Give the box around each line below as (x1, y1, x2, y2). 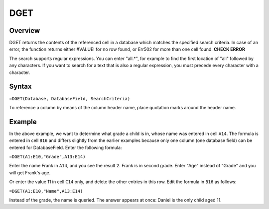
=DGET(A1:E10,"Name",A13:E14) (9, 188, 83, 194)
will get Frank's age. (9, 169, 51, 176)
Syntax (9, 82, 32, 91)
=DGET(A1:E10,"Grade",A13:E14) (9, 154, 86, 159)
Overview (9, 26, 40, 35)
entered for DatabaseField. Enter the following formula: (9, 144, 122, 150)
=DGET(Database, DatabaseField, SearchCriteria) (9, 96, 131, 101)
